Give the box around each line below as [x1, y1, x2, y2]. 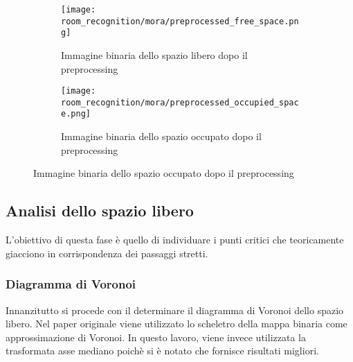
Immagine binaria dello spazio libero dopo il [61, 47, 248, 62]
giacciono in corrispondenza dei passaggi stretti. [6, 245, 208, 260]
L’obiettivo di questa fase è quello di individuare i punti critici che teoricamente [6, 232, 344, 247]
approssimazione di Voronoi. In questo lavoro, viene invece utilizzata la [6, 329, 306, 344]
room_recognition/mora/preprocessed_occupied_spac [61, 97, 299, 107]
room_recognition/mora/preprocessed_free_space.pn [61, 16, 299, 26]
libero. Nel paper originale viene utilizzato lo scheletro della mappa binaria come [6, 316, 347, 331]
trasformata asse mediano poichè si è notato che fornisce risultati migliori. [6, 343, 319, 358]
